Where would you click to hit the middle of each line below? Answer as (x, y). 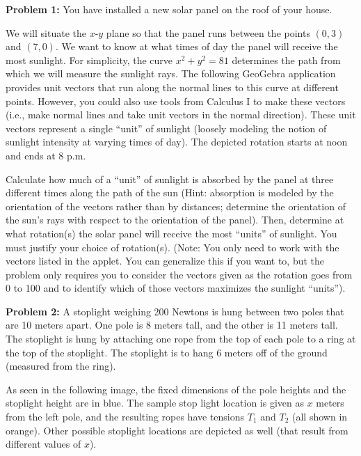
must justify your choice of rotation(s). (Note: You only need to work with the (173, 247)
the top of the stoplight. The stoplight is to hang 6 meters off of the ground (167, 352)
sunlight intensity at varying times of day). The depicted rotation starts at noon (177, 142)
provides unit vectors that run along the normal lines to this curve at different (172, 87)
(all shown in (320, 417)
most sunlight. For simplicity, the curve (89, 60)
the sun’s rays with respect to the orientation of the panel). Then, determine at (175, 220)
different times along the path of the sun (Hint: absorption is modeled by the (170, 192)
